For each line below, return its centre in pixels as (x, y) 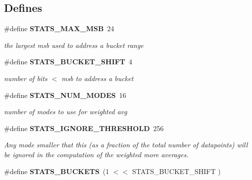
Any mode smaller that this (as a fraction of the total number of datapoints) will (126, 145)
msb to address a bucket (98, 78)
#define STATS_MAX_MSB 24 (59, 28)
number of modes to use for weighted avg (66, 112)
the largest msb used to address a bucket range (74, 45)
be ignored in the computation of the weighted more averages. (96, 154)
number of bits (26, 78)
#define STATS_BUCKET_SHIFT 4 (68, 62)
